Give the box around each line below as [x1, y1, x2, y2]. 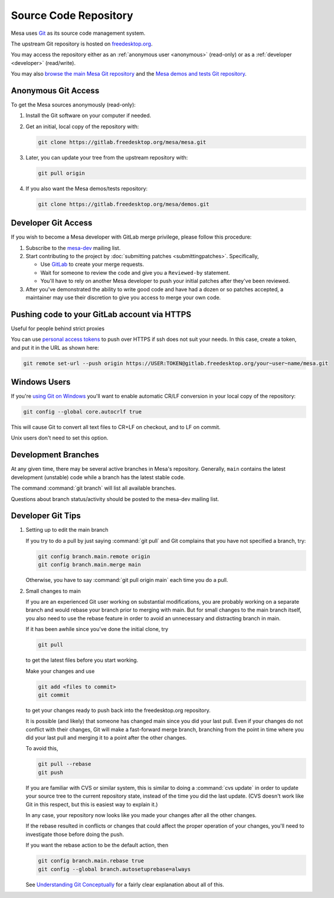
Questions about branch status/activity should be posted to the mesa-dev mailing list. [11, 495, 220, 502]
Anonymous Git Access [11, 86, 100, 96]
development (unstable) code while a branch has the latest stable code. [11, 473, 185, 481]
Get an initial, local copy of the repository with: [25, 123, 139, 130]
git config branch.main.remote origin [38, 553, 150, 559]
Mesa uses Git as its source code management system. [11, 30, 146, 37]
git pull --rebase [38, 761, 91, 767]
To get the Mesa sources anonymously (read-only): [11, 101, 136, 109]
